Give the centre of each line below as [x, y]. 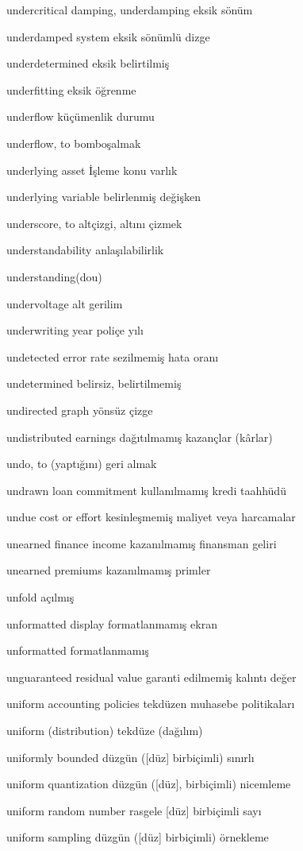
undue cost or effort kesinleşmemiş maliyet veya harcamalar [151, 517]
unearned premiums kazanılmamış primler [109, 570]
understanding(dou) [54, 276]
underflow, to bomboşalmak [74, 143]
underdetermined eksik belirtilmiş [88, 63]
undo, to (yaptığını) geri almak [82, 464]
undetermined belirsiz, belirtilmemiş [94, 383]
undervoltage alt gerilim [65, 303]
